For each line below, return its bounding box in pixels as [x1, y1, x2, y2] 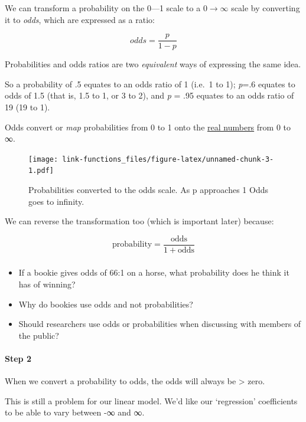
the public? [18, 329, 59, 341]
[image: [28, 155, 58, 163]
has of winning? [18, 277, 76, 290]
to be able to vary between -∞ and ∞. [5, 406, 145, 418]
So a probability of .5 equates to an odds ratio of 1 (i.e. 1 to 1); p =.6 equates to [5, 77, 295, 90]
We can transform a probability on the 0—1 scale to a [5, 2, 201, 14]
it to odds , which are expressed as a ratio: [5, 13, 155, 25]
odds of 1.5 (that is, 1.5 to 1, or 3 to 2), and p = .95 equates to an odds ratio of [5, 89, 294, 102]
